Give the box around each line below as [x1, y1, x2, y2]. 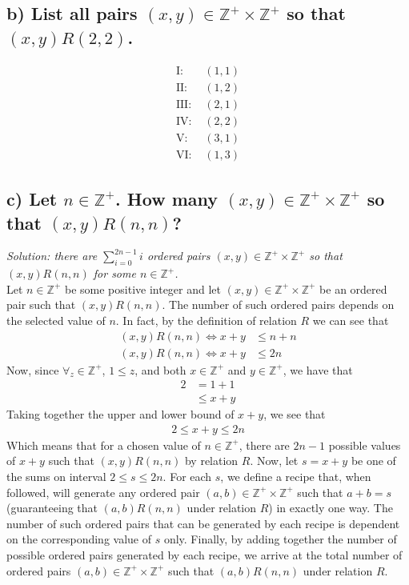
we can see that [312, 311, 389, 328]
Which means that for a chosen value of [6, 436, 201, 453]
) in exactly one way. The [268, 499, 393, 516]
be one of [351, 452, 396, 469]
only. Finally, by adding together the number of [163, 531, 397, 547]
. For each [162, 468, 212, 485]
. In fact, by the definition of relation [115, 311, 297, 328]
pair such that [6, 296, 76, 313]
